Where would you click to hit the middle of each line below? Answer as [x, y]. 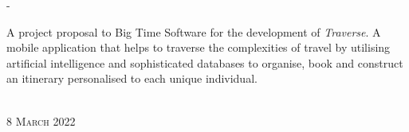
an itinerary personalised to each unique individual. [132, 78]
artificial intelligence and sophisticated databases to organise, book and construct [205, 62]
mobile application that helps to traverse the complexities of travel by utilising [199, 47]
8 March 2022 [41, 120]
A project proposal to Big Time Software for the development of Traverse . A [194, 31]
